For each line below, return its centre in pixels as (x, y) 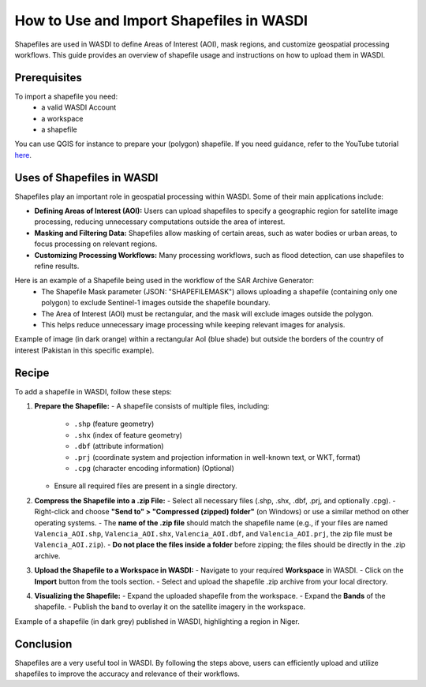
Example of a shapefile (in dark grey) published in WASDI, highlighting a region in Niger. (157, 621)
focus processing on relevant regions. (96, 244)
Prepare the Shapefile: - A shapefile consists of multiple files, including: (152, 406)
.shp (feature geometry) (114, 424)
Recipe (32, 373)
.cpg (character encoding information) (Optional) (154, 469)
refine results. (57, 266)
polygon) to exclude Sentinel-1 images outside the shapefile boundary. (156, 303)
